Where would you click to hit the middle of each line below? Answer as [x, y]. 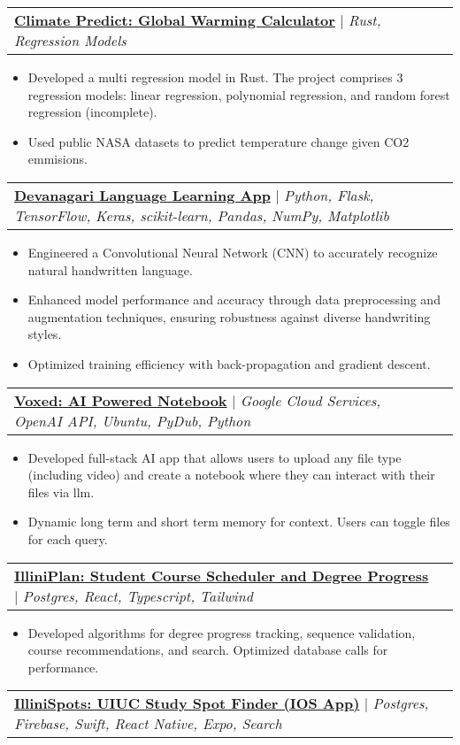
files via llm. [61, 492]
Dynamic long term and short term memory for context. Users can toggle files [239, 522]
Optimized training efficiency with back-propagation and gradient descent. [229, 363]
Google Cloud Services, [310, 400]
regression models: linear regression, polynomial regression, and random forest [239, 94]
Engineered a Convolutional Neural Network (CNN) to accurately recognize [233, 252]
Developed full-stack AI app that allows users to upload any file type [215, 457]
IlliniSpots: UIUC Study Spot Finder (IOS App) [187, 703]
